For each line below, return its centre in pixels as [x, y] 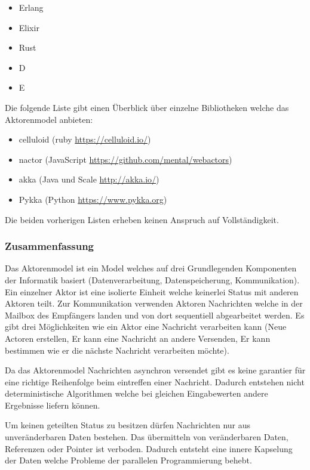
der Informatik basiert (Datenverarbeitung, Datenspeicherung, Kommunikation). [152, 279]
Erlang [31, 7]
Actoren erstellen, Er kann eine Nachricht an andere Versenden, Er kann [138, 338]
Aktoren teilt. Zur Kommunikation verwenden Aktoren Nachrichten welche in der [154, 303]
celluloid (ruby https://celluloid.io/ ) [85, 139]
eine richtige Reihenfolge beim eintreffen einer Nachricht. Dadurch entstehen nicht [155, 381]
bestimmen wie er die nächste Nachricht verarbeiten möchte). [117, 350]
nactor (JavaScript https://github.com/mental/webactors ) [125, 159]
